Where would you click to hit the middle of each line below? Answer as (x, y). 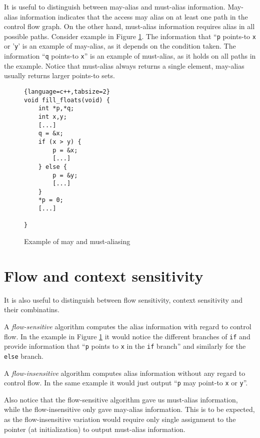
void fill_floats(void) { (67, 100)
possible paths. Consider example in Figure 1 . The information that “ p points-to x (130, 36)
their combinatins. (32, 309)
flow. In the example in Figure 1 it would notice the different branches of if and (127, 336)
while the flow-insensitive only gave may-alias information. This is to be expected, (129, 409)
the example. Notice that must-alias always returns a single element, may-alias (124, 65)
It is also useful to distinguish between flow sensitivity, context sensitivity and (123, 299)
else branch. (24, 356)
